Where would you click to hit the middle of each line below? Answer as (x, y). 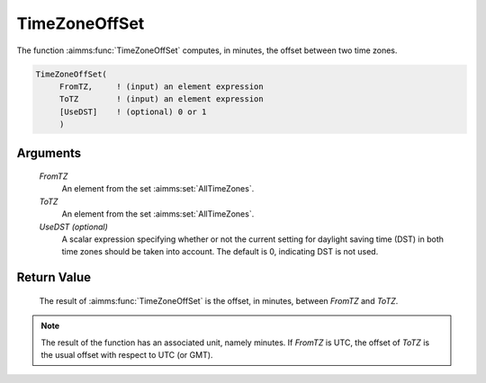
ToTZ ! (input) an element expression (162, 99)
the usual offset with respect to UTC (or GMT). (127, 355)
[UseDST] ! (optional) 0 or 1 (133, 111)
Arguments (49, 153)
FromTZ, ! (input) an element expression (162, 86)
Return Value (54, 277)
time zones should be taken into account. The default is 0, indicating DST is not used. (220, 252)
